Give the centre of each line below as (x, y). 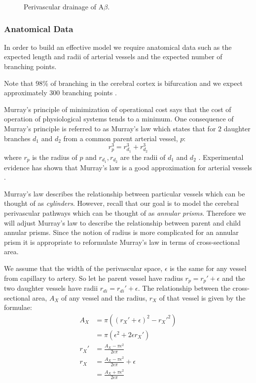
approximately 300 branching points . (60, 93)
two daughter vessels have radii (51, 288)
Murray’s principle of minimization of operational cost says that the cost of (118, 109)
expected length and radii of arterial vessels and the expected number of (113, 57)
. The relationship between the (184, 288)
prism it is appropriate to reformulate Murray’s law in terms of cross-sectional (122, 242)
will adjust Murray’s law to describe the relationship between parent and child (123, 222)
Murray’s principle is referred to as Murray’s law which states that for (110, 128)
